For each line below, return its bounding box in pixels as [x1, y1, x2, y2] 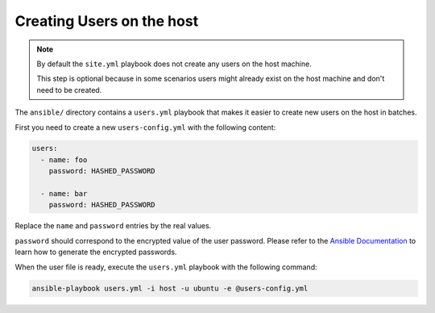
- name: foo [40, 155, 88, 165]
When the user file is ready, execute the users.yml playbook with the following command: [14, 262, 317, 272]
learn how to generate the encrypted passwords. [14, 247, 177, 257]
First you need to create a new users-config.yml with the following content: [14, 122, 276, 132]
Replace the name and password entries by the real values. [14, 221, 212, 231]
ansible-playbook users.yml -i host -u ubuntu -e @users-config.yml [31, 283, 309, 293]
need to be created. [36, 85, 102, 94]
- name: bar [40, 190, 88, 198]
